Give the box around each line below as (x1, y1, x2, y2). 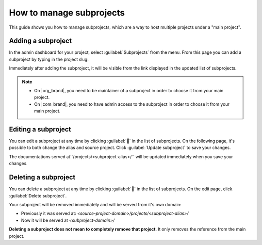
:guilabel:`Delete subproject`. (9, 193, 67, 198)
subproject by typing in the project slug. (9, 56, 89, 62)
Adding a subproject (9, 37, 72, 45)
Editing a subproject (9, 125, 71, 133)
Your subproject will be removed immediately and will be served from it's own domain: (9, 201, 181, 207)
